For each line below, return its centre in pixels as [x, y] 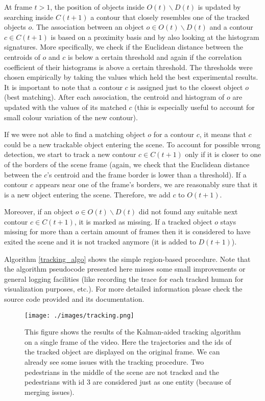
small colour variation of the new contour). [71, 117]
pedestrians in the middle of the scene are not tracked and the [122, 372]
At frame [18, 7]
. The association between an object [88, 27]
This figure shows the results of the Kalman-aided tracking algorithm [133, 332]
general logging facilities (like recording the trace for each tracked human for [124, 279]
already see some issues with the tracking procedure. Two [114, 362]
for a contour [174, 134]
